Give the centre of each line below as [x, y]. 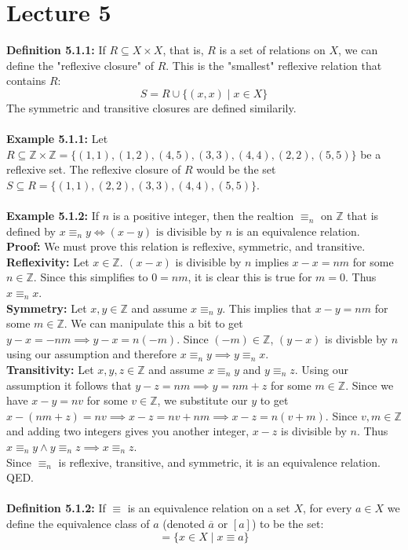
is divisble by [356, 338]
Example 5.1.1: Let [57, 139]
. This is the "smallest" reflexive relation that [274, 65]
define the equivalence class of [78, 523]
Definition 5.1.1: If [56, 50]
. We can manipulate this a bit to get [153, 323]
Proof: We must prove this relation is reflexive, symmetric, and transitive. [186, 246]
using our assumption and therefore [91, 354]
